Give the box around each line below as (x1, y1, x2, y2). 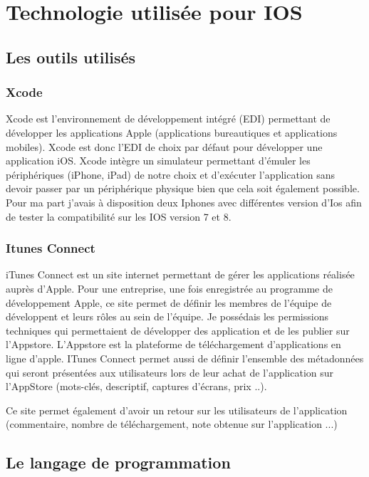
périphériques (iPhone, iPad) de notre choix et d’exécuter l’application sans (6, 167, 336, 182)
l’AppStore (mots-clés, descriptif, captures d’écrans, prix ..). (6, 379, 267, 394)
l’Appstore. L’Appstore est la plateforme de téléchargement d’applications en (6, 337, 341, 352)
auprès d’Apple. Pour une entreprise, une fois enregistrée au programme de (6, 281, 333, 295)
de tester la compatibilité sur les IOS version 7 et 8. (6, 209, 232, 224)
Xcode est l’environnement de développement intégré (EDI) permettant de (6, 111, 331, 126)
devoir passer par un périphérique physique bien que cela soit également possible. (6, 181, 360, 196)
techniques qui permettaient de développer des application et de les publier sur (6, 323, 350, 337)
